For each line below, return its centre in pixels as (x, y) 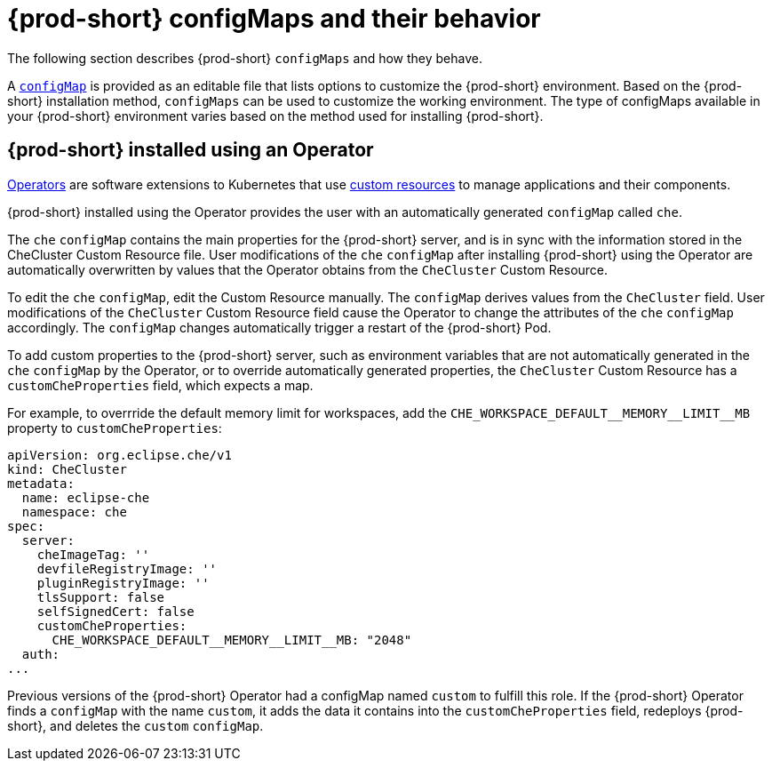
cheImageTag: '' (93, 554)
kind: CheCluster (67, 469)
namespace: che (74, 512)
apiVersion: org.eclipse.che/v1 (119, 455)
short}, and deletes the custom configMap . (135, 725)
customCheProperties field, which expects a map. (160, 385)
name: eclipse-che (86, 497)
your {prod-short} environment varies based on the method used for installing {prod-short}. (275, 116)
